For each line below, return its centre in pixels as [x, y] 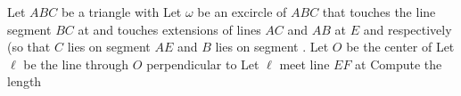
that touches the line [379, 12]
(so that [29, 47]
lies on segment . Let [272, 47]
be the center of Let [400, 47]
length [25, 81]
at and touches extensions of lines [169, 29]
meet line [305, 64]
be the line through [76, 64]
